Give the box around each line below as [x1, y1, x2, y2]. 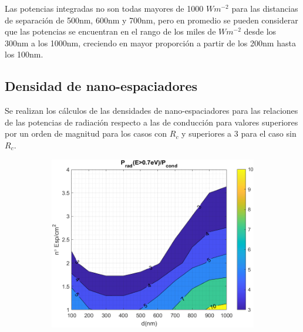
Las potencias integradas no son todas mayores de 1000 [5, 2, 204, 14]
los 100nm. [5, 48, 43, 60]
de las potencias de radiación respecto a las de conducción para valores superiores [5, 116, 298, 128]
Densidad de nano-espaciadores [5, 77, 198, 95]
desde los [244, 25, 277, 38]
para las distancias [231, 2, 298, 14]
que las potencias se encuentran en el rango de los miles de [5, 25, 216, 38]
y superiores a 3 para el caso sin [181, 127, 297, 140]
